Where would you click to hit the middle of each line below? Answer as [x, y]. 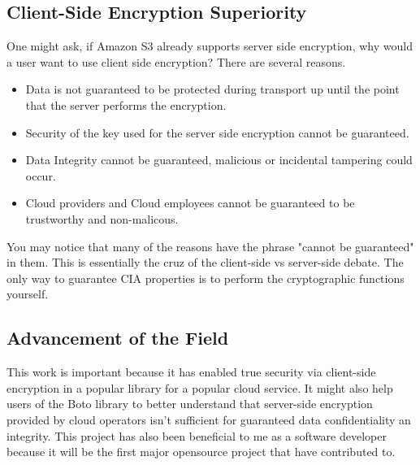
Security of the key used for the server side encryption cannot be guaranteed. [217, 132]
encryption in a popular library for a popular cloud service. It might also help [200, 387]
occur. [41, 175]
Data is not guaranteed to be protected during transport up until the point [212, 89]
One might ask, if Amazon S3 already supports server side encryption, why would [210, 46]
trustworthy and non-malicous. [102, 218]
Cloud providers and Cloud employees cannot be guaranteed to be [190, 203]
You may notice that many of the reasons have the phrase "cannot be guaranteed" [210, 246]
